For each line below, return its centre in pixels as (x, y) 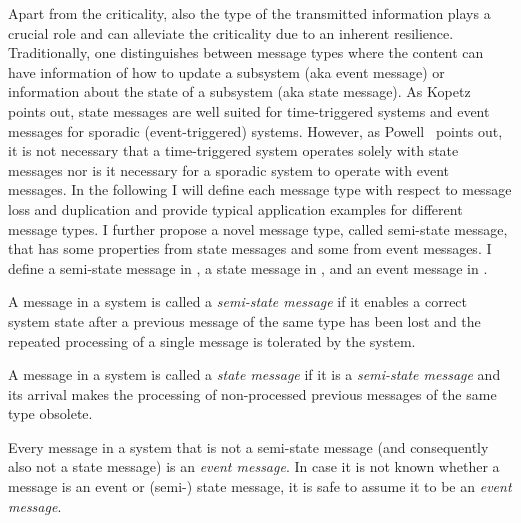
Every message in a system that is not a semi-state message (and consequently (248, 446)
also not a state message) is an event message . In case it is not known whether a (254, 466)
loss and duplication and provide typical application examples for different (235, 208)
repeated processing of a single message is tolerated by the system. (212, 340)
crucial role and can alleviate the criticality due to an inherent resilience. (231, 32)
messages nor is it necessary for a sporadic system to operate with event (229, 169)
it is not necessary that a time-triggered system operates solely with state (233, 150)
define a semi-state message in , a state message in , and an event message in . (248, 267)
